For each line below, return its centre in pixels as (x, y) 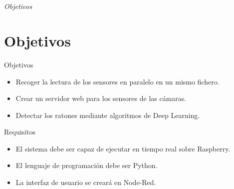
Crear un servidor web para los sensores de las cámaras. (101, 98)
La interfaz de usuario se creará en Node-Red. (86, 182)
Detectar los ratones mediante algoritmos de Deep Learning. (108, 115)
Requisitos (20, 132)
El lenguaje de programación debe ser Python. (87, 165)
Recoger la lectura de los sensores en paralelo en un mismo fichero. (117, 81)
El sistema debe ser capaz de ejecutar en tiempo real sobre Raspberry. (123, 148)
